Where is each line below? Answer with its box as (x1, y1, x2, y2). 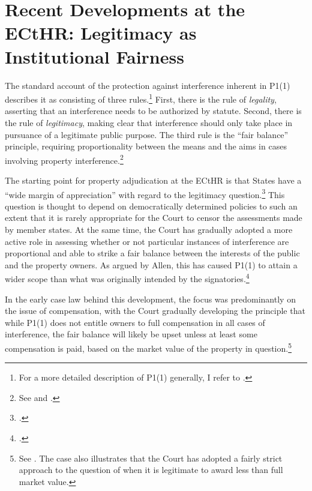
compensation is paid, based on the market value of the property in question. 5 (5, 340, 292, 354)
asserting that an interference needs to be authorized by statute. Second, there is (5, 104, 302, 117)
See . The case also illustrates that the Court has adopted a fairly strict (19, 451, 283, 464)
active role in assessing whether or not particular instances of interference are (5, 235, 289, 247)
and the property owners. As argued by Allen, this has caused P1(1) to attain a (5, 258, 298, 271)
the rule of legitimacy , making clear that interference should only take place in (5, 116, 293, 128)
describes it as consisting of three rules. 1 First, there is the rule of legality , (5, 91, 277, 105)
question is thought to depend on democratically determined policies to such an (5, 199, 298, 212)
